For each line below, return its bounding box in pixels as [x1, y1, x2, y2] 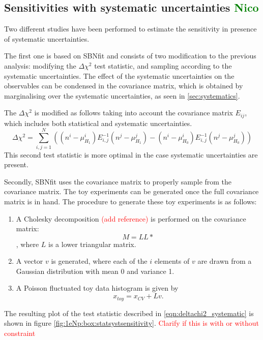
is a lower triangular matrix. [48, 238, 136, 249]
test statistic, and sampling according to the [94, 60, 232, 71]
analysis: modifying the [4, 60, 76, 71]
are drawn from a [197, 256, 252, 266]
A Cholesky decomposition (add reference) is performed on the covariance [16, 213, 246, 224]
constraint [4, 327, 36, 338]
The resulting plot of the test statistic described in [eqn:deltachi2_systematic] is [4, 307, 254, 318]
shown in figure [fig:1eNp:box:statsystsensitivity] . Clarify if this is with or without [4, 318, 259, 328]
